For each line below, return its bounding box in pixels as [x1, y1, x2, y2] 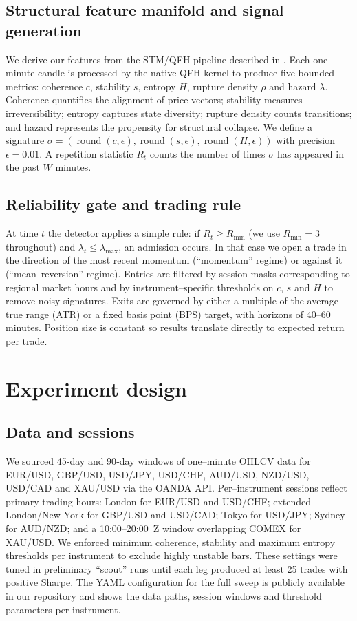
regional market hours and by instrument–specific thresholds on [6, 280, 274, 294]
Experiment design [6, 374, 188, 402]
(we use [248, 226, 280, 240]
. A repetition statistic [39, 146, 133, 160]
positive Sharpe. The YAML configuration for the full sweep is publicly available [6, 575, 345, 589]
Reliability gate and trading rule [6, 193, 241, 215]
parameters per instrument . [6, 602, 121, 616]
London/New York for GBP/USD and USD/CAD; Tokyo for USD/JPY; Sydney [6, 507, 345, 522]
